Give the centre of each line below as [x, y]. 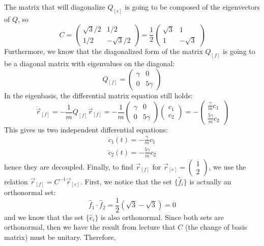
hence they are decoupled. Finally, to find [69, 166]
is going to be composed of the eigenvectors [193, 7]
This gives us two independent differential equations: [86, 129]
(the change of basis [216, 227]
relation [16, 181]
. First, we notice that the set [126, 181]
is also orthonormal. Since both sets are [162, 217]
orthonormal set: [30, 192]
